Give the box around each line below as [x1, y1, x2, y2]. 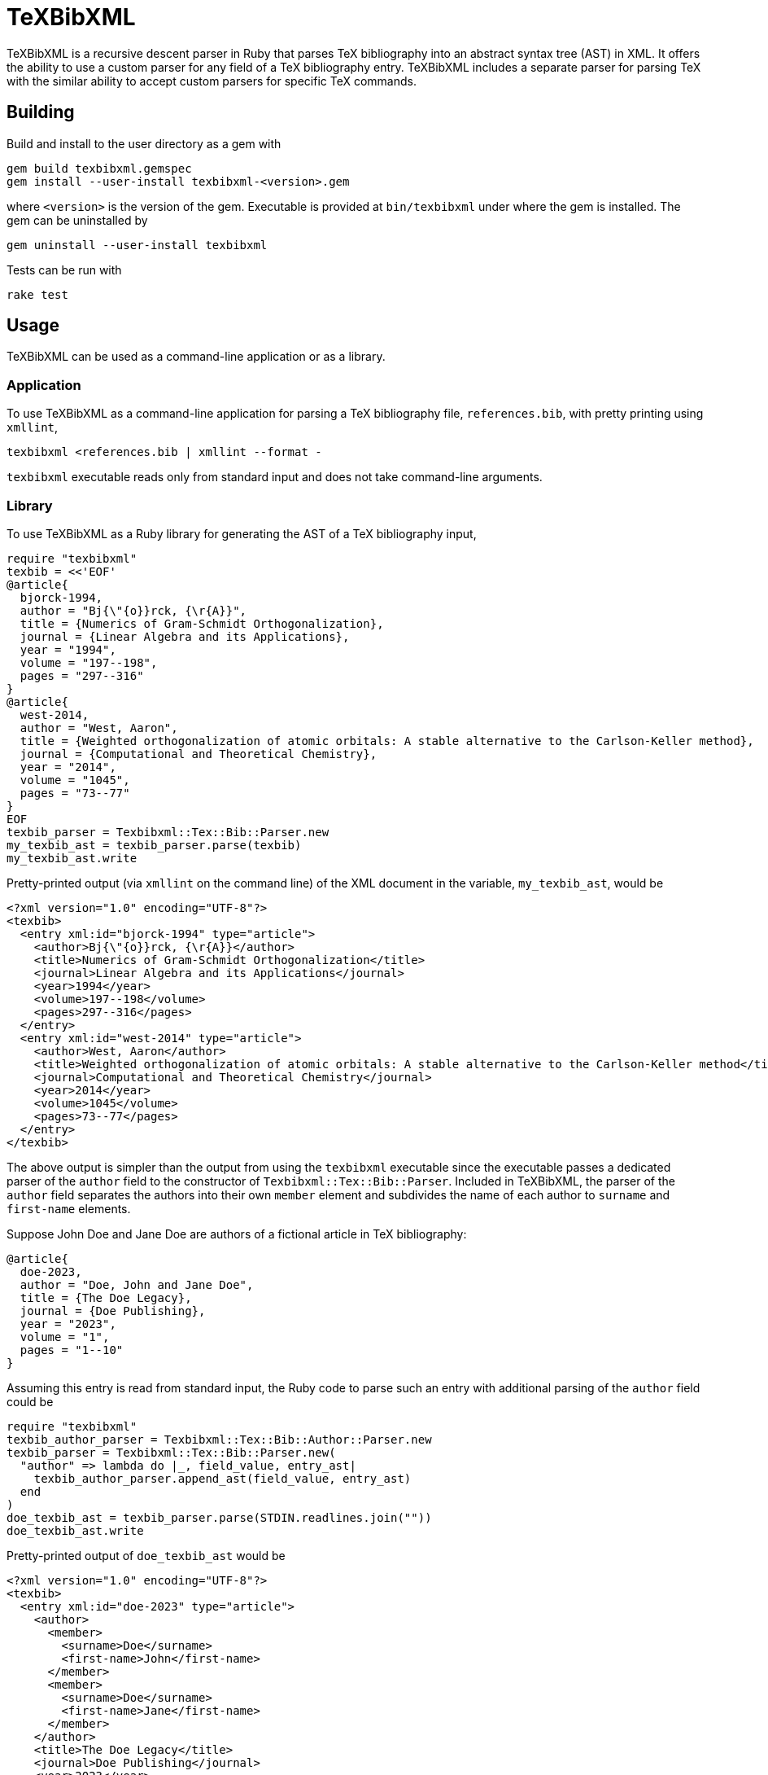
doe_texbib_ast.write [7, 1523, 144, 1537]
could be [7, 1394, 54, 1409]
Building [7, 102, 75, 123]
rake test [7, 287, 68, 301]
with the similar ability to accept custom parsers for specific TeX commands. [7, 73, 417, 88]
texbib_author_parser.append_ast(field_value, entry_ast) [33, 1471, 412, 1485]
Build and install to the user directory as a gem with [7, 136, 281, 151]
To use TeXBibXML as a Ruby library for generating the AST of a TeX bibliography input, [7, 526, 477, 541]
